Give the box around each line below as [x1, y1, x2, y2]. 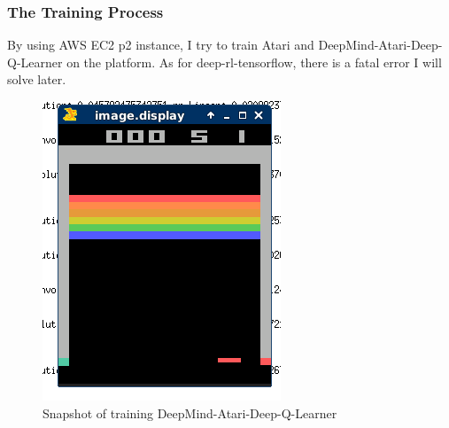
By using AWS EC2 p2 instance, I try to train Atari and [7, 35, 314, 54]
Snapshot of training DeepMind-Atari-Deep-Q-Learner [43, 403, 337, 422]
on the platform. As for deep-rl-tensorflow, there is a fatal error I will [66, 52, 442, 71]
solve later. [7, 70, 66, 89]
